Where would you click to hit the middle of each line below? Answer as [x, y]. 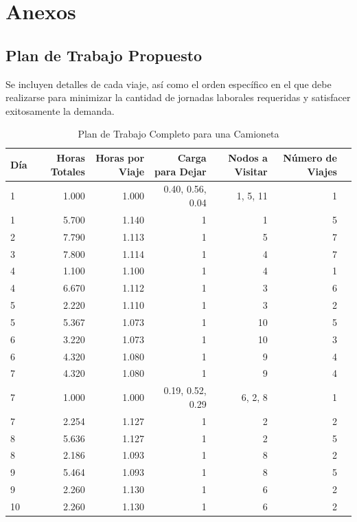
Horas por [120, 157]
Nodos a [248, 157]
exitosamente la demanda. [60, 110]
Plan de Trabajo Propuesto [104, 55]
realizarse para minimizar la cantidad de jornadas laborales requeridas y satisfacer [178, 97]
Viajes [322, 171]
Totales [68, 171]
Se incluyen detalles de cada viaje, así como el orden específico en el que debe [169, 84]
